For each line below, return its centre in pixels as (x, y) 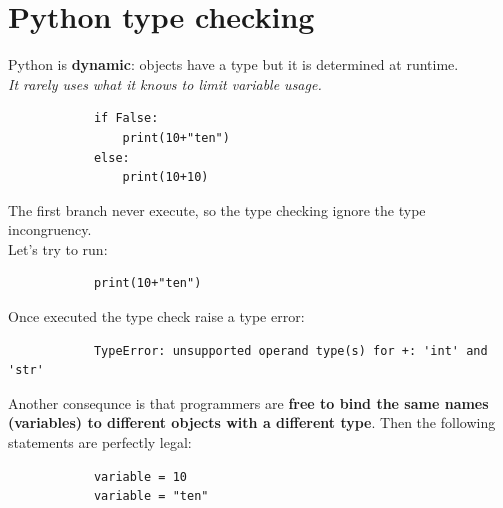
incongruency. (50, 229)
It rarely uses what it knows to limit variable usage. (165, 83)
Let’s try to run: (58, 248)
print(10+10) (165, 177)
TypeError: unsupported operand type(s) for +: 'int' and (290, 350)
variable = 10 (140, 476)
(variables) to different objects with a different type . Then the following (252, 422)
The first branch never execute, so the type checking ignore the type (217, 209)
